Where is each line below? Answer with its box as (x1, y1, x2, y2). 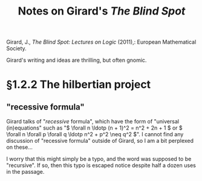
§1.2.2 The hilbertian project (6, 77, 151, 91)
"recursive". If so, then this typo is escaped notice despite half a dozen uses (6, 162, 197, 169)
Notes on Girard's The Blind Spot (18, 4, 186, 18)
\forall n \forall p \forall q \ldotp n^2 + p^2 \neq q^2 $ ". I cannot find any (6, 131, 184, 138)
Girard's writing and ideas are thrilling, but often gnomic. (6, 56, 147, 64)
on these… (6, 143, 33, 151)
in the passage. (6, 168, 45, 176)
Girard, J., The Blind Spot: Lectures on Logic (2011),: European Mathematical (6, 38, 197, 46)
